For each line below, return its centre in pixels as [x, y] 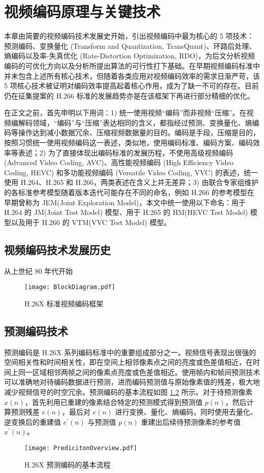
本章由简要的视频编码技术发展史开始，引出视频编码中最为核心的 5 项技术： [129, 36]
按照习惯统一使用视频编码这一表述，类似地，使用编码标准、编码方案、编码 [128, 143]
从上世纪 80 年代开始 [39, 271]
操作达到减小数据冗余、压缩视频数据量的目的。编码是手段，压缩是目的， [139, 132]
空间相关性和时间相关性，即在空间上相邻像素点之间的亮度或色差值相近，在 [128, 362]
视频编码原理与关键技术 [82, 11]
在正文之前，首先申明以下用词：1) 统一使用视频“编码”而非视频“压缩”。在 [125, 113]
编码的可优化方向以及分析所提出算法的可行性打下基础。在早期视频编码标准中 [132, 65]
